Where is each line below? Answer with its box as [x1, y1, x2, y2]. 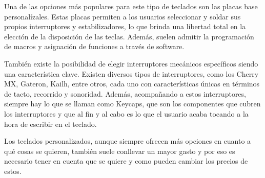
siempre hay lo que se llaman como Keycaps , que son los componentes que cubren [4, 98, 261, 109]
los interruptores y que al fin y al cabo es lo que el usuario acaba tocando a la [4, 108, 249, 119]
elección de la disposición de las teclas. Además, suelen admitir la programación [4, 31, 254, 41]
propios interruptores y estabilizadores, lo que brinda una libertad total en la [4, 21, 246, 32]
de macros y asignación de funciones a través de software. [4, 41, 185, 52]
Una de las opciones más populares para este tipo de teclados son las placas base [4, 1, 258, 11]
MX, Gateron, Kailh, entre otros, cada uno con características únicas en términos [4, 78, 260, 89]
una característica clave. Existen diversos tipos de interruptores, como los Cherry [4, 68, 259, 79]
